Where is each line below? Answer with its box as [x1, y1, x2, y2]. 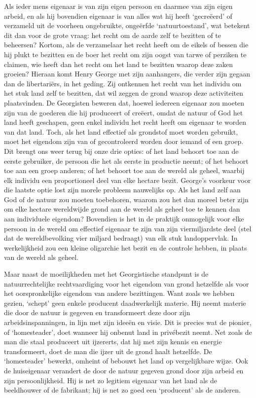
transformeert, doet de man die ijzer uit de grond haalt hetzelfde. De [4, 346, 212, 356]
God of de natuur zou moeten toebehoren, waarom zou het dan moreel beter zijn [4, 194, 249, 204]
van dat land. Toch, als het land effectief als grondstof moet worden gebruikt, [4, 126, 238, 137]
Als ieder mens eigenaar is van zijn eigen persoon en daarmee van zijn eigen [4, 1, 233, 11]
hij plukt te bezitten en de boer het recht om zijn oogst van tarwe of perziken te [4, 49, 247, 59]
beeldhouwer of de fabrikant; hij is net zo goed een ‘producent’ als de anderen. [4, 385, 241, 395]
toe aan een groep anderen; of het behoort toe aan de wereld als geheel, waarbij [4, 165, 245, 176]
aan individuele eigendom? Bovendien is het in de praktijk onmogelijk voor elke [4, 214, 244, 224]
